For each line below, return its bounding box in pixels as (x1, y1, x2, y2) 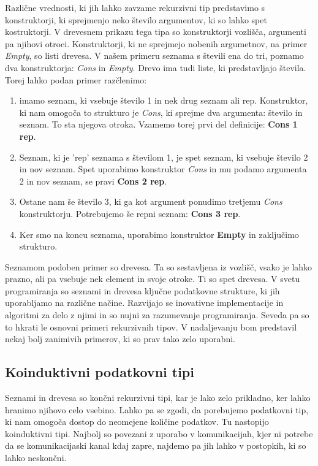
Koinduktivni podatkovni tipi (5, 362, 194, 381)
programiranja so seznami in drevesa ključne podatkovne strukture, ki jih (5, 284, 280, 297)
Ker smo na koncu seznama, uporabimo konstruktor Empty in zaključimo (19, 227, 299, 240)
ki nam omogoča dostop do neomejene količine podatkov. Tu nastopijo (5, 415, 269, 428)
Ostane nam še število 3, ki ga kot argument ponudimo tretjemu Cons (19, 195, 282, 208)
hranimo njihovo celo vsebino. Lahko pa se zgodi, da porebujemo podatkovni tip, (5, 403, 309, 416)
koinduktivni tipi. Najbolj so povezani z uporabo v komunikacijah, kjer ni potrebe (5, 427, 313, 440)
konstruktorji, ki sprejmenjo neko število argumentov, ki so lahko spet (5, 13, 267, 26)
